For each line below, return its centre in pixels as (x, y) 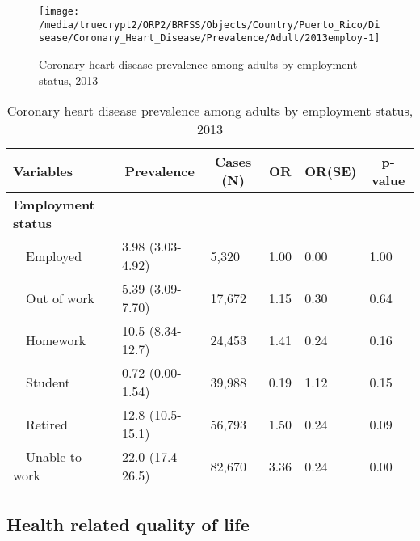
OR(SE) (331, 171)
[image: (59, 11)
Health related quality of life (128, 524)
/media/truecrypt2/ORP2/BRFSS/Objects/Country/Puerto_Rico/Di (210, 25)
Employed (54, 256)
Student (48, 382)
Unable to (54, 457)
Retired (47, 424)
